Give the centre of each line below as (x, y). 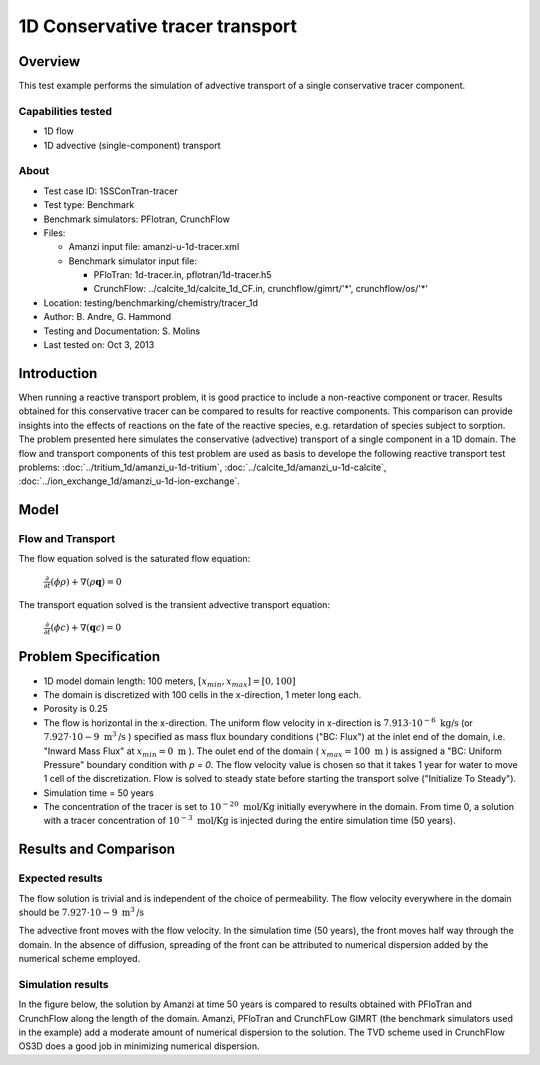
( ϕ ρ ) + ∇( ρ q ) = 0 (86, 581)
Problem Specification (89, 656)
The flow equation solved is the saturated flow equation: (134, 559)
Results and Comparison (96, 849)
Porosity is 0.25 (76, 709)
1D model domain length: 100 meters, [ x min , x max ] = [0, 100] (169, 682)
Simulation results (63, 984)
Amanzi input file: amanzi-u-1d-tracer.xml (154, 247)
